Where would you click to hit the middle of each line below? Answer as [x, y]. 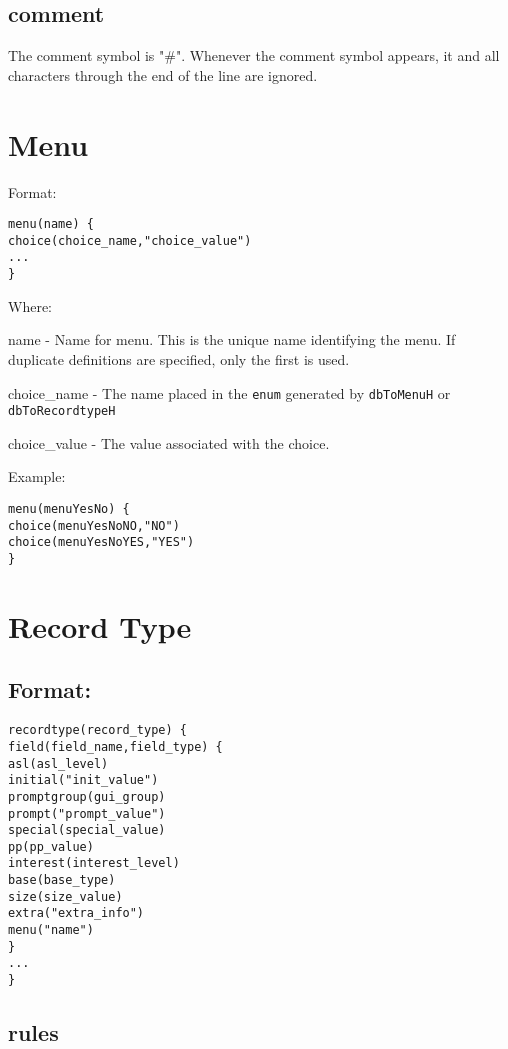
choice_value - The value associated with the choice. [169, 442]
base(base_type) [62, 880]
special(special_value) [87, 830]
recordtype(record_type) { [97, 730]
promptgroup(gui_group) [87, 796]
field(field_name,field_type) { [115, 746]
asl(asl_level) [58, 763]
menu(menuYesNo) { [69, 509]
